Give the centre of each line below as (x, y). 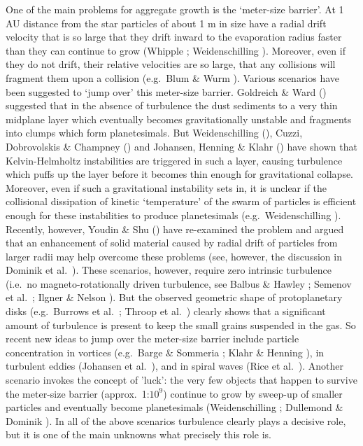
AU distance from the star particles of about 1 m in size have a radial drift (166, 23)
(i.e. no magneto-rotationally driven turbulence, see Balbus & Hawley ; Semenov (179, 283)
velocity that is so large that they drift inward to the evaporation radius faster (174, 37)
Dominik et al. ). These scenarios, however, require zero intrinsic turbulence (169, 270)
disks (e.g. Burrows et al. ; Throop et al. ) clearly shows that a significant (166, 311)
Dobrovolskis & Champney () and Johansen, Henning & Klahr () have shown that (181, 146)
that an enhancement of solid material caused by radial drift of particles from (172, 243)
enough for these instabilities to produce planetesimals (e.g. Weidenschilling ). (173, 215)
